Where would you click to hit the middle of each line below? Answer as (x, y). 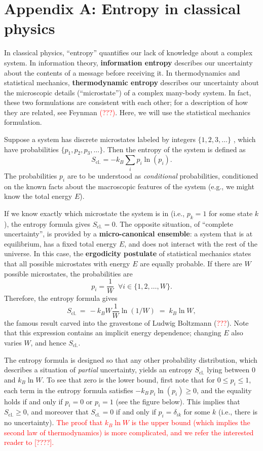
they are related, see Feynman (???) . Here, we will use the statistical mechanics (127, 112)
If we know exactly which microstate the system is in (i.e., (95, 213)
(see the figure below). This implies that (178, 401)
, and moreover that (58, 412)
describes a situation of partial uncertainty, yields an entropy (98, 370)
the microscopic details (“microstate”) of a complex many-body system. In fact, (128, 92)
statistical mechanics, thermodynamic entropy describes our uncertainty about (131, 82)
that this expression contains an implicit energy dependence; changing (113, 333)
